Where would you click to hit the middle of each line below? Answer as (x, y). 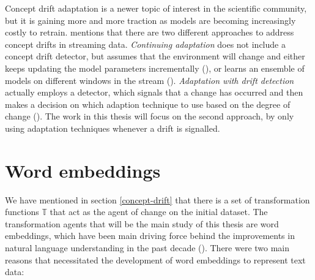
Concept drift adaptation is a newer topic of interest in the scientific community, (156, 8)
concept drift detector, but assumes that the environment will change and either (155, 56)
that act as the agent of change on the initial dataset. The (159, 212)
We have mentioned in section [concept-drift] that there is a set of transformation (157, 199)
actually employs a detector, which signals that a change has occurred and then (154, 92)
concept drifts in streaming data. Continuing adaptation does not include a (145, 44)
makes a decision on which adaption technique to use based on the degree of (148, 104)
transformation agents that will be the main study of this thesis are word (142, 223)
